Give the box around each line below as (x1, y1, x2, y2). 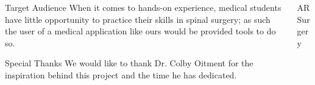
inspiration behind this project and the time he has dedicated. (5, 68, 237, 81)
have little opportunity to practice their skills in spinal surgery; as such (5, 13, 271, 25)
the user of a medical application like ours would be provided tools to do (5, 25, 276, 37)
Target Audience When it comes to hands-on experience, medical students (5, 1, 281, 13)
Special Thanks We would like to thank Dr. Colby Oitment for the (5, 57, 253, 69)
